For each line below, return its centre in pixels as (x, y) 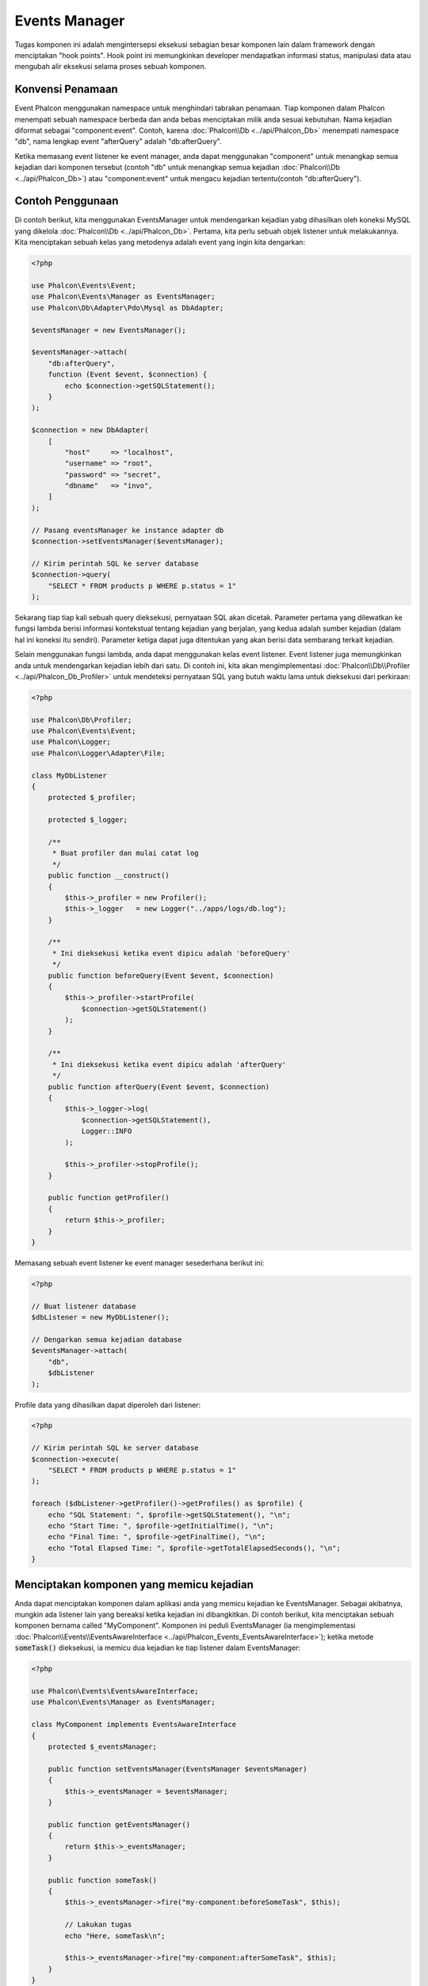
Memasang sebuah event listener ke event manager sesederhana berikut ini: (139, 1263)
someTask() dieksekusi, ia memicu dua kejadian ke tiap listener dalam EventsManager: (158, 1648)
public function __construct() (109, 875)
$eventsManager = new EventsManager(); (109, 330)
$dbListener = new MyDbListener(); (100, 1318)
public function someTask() (103, 1880)
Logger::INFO (107, 1131)
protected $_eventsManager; (103, 1746)
